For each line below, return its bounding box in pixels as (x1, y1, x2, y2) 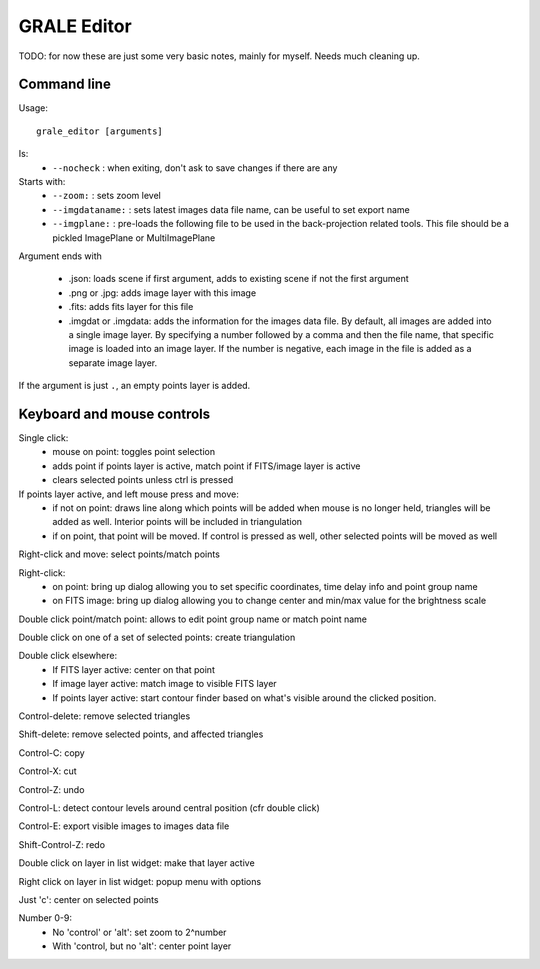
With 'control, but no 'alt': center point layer (52, 940, 232, 952)
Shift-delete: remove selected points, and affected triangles (18, 728, 264, 740)
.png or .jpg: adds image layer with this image (68, 286, 257, 299)
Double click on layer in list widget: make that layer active (18, 857, 255, 869)
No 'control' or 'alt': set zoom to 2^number (52, 926, 227, 938)
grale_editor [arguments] (36, 125, 164, 137)
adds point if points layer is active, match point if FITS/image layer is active (52, 460, 361, 472)
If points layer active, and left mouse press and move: (18, 488, 239, 500)
